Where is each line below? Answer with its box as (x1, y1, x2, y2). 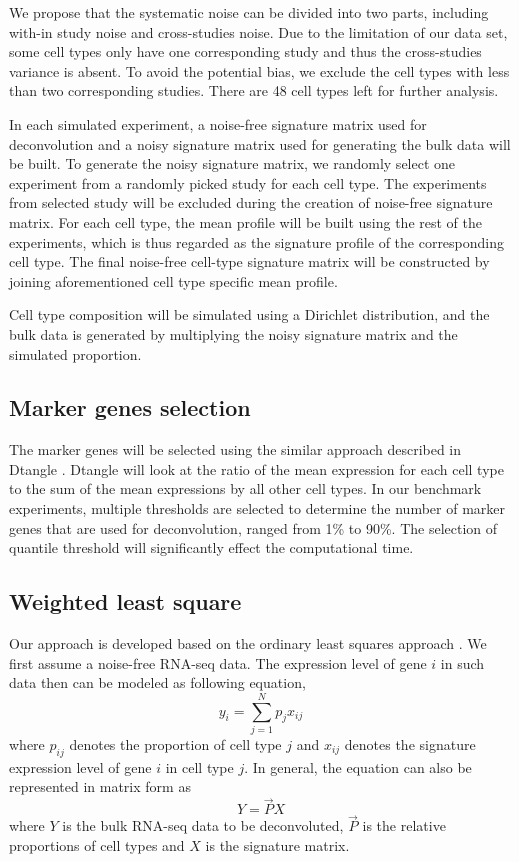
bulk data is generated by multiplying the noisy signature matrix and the (9, 323, 458, 344)
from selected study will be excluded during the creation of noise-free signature (9, 192, 493, 213)
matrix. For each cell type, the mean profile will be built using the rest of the (9, 211, 483, 232)
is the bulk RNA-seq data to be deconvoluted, (62, 815, 344, 836)
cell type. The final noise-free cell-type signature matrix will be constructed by (9, 251, 490, 272)
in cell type (165, 756, 234, 777)
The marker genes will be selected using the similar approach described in (9, 439, 462, 460)
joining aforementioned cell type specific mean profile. (9, 270, 338, 291)
